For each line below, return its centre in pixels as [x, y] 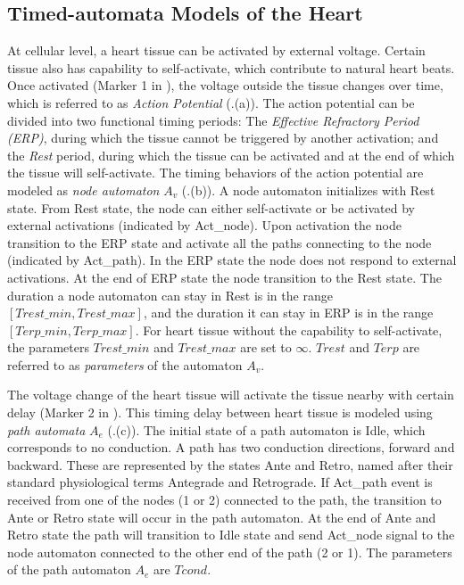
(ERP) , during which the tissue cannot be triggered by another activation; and [223, 138]
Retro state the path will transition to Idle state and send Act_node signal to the [231, 535]
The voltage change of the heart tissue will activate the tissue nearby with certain [231, 395]
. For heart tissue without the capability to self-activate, [289, 330]
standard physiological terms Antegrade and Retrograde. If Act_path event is [220, 482]
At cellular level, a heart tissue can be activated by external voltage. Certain [216, 50]
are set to [266, 347]
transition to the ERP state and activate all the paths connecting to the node [220, 242]
